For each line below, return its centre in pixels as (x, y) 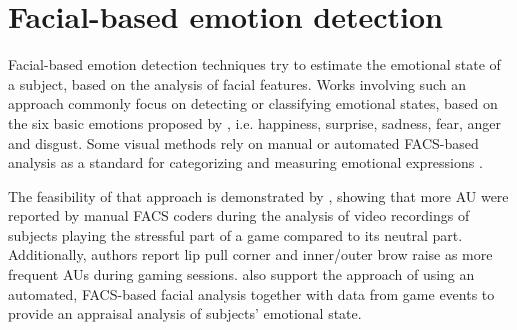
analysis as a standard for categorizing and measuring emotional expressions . (245, 162)
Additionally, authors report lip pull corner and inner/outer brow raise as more (250, 254)
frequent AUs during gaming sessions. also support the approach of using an (241, 274)
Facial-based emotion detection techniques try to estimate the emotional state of (254, 64)
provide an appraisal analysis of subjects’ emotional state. (185, 313)
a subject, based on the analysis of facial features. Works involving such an (237, 83)
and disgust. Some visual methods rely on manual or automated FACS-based (243, 142)
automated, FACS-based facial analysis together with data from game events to (251, 293)
